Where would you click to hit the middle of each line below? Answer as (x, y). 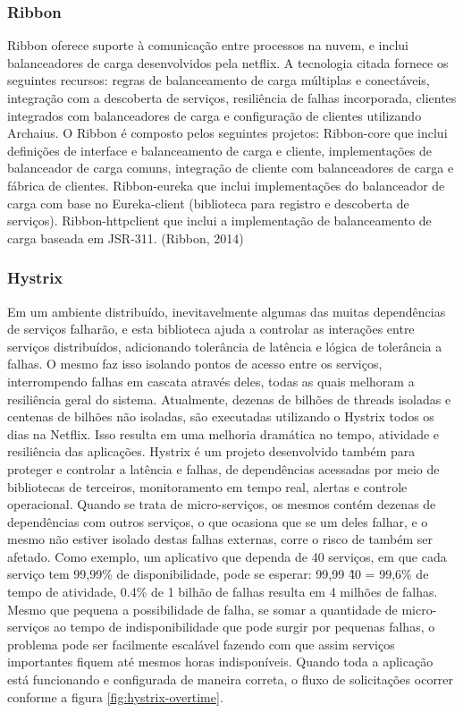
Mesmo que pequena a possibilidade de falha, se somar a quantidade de (202, 609)
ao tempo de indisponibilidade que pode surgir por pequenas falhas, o (244, 627)
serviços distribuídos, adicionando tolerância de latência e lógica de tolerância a (225, 346)
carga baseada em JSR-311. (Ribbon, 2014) (126, 238)
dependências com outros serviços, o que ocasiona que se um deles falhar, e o (218, 521)
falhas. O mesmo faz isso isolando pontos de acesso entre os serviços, (195, 364)
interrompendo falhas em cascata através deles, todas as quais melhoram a (211, 381)
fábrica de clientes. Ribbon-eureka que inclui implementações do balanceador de (226, 185)
